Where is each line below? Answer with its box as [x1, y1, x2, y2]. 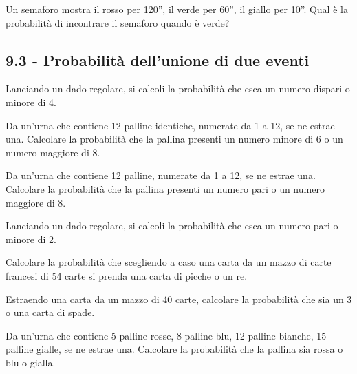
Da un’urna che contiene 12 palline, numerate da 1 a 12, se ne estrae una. [6, 168, 316, 183]
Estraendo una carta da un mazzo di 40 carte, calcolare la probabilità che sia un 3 [6, 291, 352, 306]
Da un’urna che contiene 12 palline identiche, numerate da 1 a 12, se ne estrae [6, 118, 335, 132]
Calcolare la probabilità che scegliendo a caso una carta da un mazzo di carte [6, 255, 332, 269]
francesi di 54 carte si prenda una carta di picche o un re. [6, 268, 248, 282]
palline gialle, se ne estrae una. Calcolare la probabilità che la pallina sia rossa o [6, 342, 343, 356]
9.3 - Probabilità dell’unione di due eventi [6, 49, 310, 70]
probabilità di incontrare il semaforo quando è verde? [6, 15, 230, 30]
